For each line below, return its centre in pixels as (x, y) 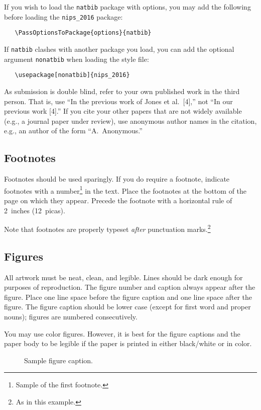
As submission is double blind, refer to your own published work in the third (122, 91)
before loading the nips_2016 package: (63, 16)
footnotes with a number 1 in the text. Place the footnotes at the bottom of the (125, 190)
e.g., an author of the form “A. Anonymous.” (73, 131)
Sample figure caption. (58, 360)
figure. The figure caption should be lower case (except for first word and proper (127, 307)
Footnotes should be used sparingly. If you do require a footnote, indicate (117, 179)
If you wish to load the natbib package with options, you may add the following (127, 7)
